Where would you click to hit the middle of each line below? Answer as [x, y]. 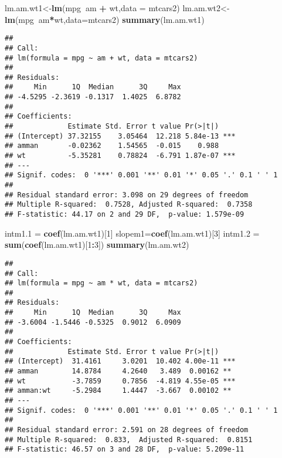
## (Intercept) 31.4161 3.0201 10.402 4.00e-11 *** [120, 361]
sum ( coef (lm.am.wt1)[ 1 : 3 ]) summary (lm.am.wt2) [97, 245]
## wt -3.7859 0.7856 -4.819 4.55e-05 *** [120, 381]
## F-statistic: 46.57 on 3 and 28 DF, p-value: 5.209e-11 [125, 449]
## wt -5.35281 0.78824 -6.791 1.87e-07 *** [120, 156]
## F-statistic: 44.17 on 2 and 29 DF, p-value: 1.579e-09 [125, 214]
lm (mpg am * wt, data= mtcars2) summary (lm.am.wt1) [105, 19]
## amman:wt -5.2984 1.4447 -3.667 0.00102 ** [118, 391]
